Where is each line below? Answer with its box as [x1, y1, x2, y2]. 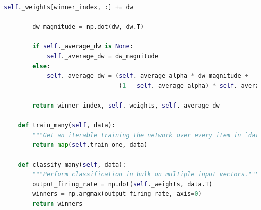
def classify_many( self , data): [18, 161, 126, 168]
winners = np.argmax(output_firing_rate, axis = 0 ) [32, 190, 202, 198]
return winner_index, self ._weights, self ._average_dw [32, 101, 220, 109]
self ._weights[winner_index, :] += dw [4, 4, 133, 11]
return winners [32, 200, 83, 207]
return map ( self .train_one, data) [32, 141, 148, 149]
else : [32, 62, 51, 70]
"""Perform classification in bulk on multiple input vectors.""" [32, 171, 259, 178]
